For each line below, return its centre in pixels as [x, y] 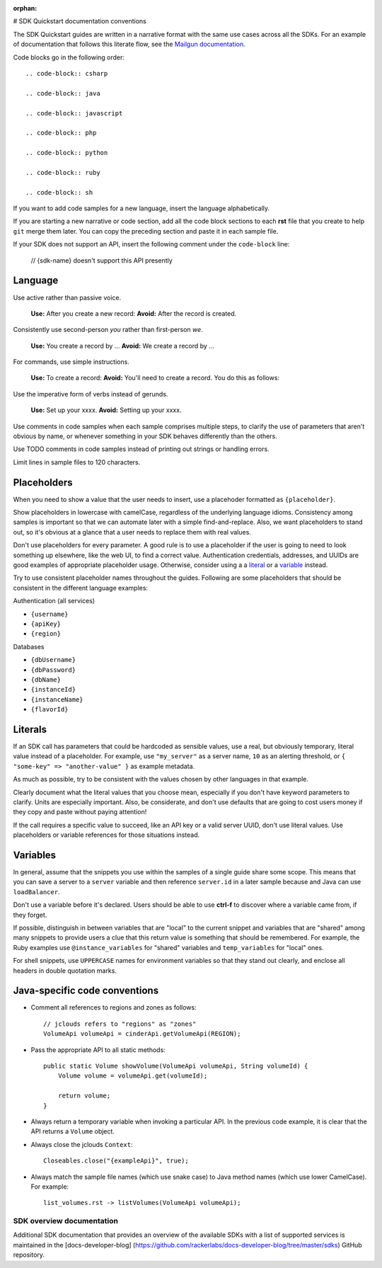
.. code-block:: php [61, 133]
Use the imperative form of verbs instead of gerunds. [91, 394]
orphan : [25, 8]
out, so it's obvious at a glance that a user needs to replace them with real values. [132, 532]
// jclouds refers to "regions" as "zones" [120, 1024]
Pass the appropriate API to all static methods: [98, 1050]
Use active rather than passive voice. [67, 297]
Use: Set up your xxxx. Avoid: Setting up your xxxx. [106, 410]
